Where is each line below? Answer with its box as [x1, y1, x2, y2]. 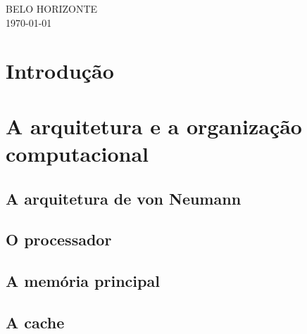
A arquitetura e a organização [6, 111, 302, 140]
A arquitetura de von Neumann [6, 187, 242, 209]
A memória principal [6, 270, 160, 292]
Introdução [6, 56, 114, 85]
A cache [6, 311, 65, 333]
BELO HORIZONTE [6, 1, 98, 15]
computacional [6, 139, 149, 167]
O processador [6, 229, 112, 250]
